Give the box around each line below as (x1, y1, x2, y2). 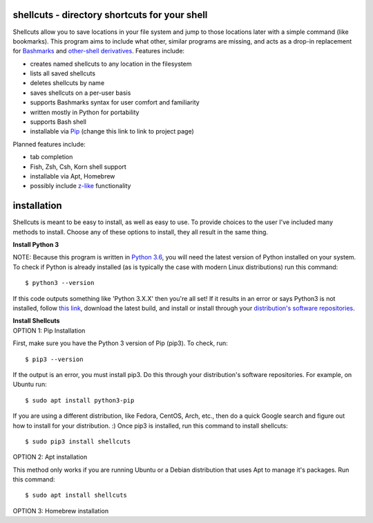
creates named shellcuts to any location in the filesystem (30, 59, 192, 68)
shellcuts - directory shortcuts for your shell (12, 9, 208, 21)
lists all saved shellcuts (30, 69, 96, 77)
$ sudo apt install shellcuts (25, 491, 128, 499)
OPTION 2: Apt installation (12, 453, 88, 461)
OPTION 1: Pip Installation (12, 326, 86, 335)
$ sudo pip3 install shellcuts (25, 437, 131, 446)
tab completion (30, 153, 73, 161)
